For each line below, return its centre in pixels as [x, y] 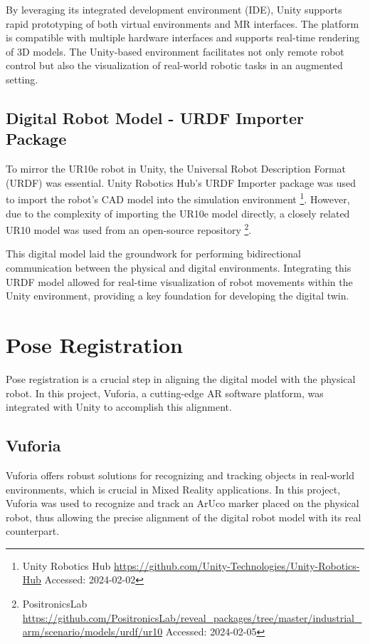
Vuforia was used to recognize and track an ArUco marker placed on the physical [183, 503]
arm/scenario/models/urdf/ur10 [92, 632]
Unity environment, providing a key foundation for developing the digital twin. [178, 296]
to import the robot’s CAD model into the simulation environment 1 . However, [178, 198]
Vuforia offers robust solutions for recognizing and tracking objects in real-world [180, 475]
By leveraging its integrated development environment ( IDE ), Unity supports [174, 9]
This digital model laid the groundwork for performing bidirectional [153, 254]
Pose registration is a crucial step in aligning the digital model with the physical [181, 378]
